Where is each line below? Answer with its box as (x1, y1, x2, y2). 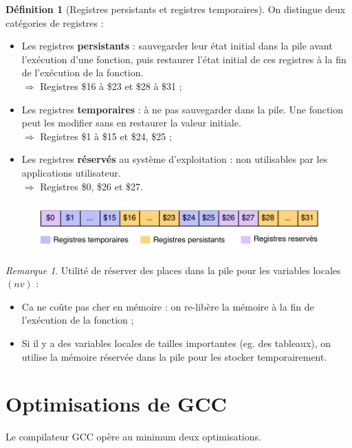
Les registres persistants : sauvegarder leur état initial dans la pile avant (21, 38, 333, 53)
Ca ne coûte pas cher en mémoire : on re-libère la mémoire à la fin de (21, 299, 314, 313)
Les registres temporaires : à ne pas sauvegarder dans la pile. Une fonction (21, 102, 344, 116)
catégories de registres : (5, 15, 104, 30)
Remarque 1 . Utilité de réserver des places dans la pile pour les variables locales (5, 262, 341, 277)
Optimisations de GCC (5, 390, 227, 418)
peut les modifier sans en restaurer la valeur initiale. (21, 115, 241, 130)
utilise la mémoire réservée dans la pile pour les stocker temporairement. (21, 349, 327, 363)
